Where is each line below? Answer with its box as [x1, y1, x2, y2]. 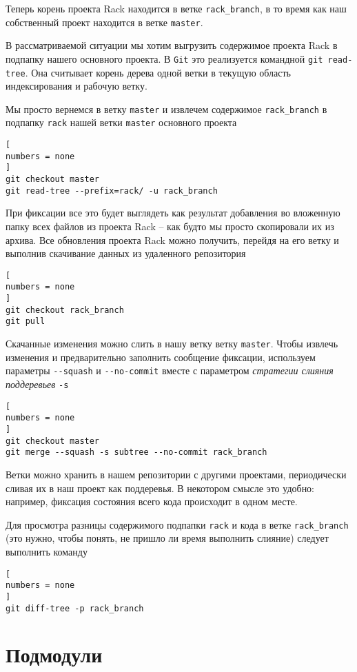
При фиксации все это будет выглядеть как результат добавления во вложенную [6, 205, 340, 220]
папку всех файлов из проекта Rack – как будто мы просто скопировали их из [6, 219, 334, 233]
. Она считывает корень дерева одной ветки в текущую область [25, 65, 291, 79]
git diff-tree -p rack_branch [6, 603, 144, 613]
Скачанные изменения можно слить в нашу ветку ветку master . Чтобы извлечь [6, 336, 338, 351]
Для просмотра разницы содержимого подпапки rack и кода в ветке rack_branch [6, 517, 349, 531]
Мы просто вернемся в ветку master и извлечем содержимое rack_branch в [6, 101, 327, 116]
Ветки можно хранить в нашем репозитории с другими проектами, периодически [6, 467, 347, 481]
